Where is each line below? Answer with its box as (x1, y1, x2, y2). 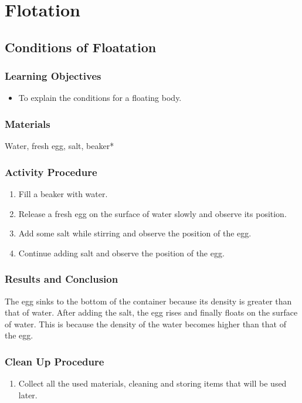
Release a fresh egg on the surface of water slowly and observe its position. (18, 207, 287, 219)
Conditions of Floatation (5, 38, 157, 56)
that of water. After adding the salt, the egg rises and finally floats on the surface (5, 306, 298, 319)
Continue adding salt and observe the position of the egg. (18, 246, 225, 259)
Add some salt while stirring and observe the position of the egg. (18, 227, 252, 239)
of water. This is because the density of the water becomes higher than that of (5, 317, 286, 330)
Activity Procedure (5, 164, 97, 179)
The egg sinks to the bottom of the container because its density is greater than (5, 294, 292, 307)
